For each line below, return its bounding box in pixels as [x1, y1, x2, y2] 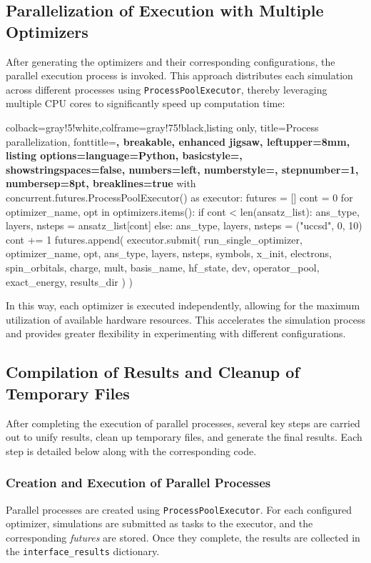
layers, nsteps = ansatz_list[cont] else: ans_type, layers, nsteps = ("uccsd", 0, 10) [6, 218, 362, 233]
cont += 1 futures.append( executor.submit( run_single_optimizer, [6, 231, 303, 246]
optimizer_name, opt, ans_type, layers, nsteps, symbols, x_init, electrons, [6, 246, 332, 261]
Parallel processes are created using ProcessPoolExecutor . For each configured [6, 502, 352, 517]
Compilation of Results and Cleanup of [6, 361, 300, 383]
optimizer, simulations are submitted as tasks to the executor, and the [6, 516, 313, 531]
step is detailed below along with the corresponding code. [6, 443, 257, 458]
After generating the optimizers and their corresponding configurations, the [6, 54, 335, 69]
